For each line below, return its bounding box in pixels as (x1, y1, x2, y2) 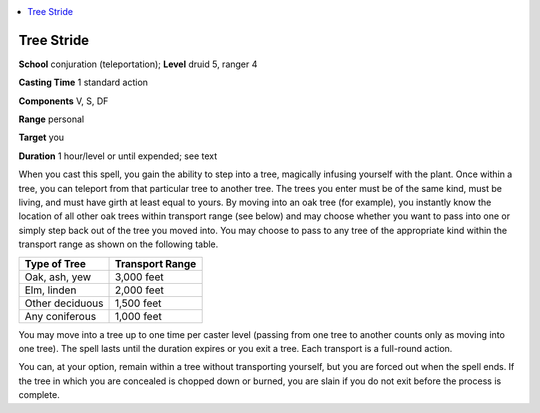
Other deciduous (24, 296, 104, 310)
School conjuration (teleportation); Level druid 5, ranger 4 (18, 58, 258, 70)
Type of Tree (24, 256, 87, 270)
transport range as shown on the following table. (18, 238, 219, 250)
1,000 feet (114, 309, 162, 323)
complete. (18, 389, 60, 401)
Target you (18, 131, 65, 144)
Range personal (18, 113, 85, 125)
